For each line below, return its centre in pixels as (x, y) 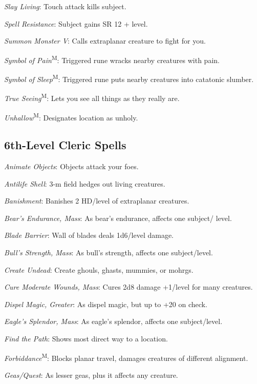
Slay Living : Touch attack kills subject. (65, 6)
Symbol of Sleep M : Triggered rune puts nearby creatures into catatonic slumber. (129, 78)
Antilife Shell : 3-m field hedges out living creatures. (85, 183)
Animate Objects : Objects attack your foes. (71, 166)
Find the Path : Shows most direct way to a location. (86, 338)
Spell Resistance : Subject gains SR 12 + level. (76, 23)
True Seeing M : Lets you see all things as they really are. (92, 97)
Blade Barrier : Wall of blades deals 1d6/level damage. (89, 235)
